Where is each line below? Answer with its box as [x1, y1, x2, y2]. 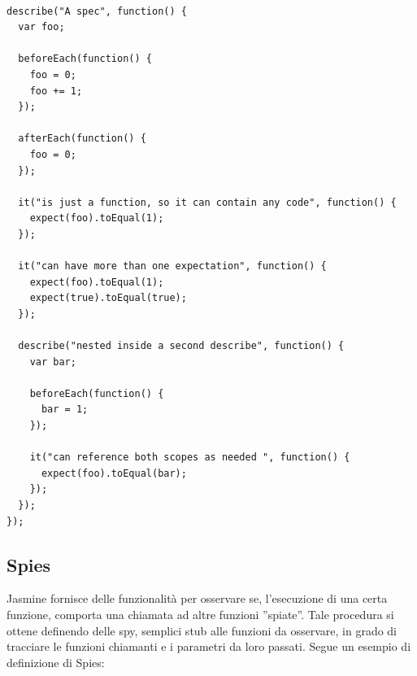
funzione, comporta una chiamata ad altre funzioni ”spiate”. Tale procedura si [7, 605, 394, 622]
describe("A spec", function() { [7, 5, 187, 17]
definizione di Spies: [7, 653, 105, 670]
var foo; [18, 21, 65, 33]
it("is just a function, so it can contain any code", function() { [18, 196, 397, 208]
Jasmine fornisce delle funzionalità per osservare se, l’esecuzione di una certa [7, 590, 388, 607]
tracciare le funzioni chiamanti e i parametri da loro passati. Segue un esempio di [7, 638, 411, 655]
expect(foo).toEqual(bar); [41, 467, 187, 479]
